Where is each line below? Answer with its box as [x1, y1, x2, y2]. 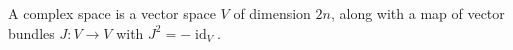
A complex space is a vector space [8, 3, 216, 23]
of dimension [233, 3, 311, 23]
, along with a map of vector [330, 3, 505, 23]
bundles [8, 22, 55, 43]
